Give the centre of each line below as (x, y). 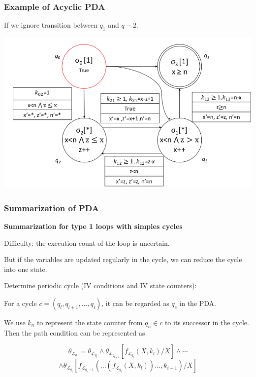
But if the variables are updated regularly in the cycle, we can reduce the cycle (123, 259)
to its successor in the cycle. (207, 322)
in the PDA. (198, 303)
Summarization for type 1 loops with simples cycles (93, 226)
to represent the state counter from (90, 322)
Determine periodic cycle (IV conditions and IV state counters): (100, 285)
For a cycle (20, 303)
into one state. (26, 269)
